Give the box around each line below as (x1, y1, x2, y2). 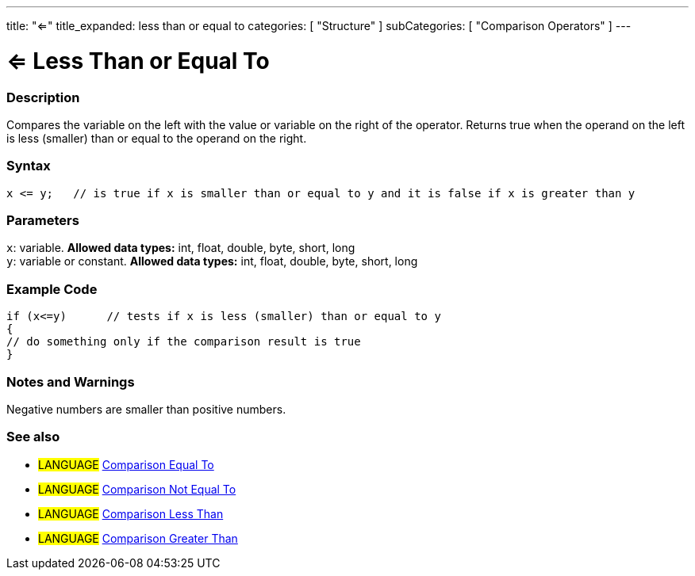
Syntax (6, 158, 51, 174)
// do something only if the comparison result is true (6, 335, 361, 349)
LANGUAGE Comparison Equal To (38, 457, 214, 471)
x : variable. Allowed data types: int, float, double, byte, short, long (6, 241, 355, 255)
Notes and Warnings (6, 373, 135, 390)
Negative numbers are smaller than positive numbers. (6, 402, 286, 416)
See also (6, 429, 60, 445)
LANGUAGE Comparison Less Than (38, 506, 224, 521)
